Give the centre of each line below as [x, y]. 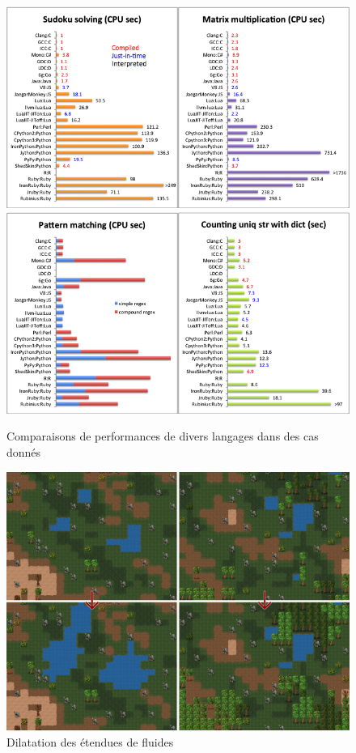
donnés [24, 451]
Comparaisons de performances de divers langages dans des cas [163, 436]
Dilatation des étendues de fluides [90, 741]
